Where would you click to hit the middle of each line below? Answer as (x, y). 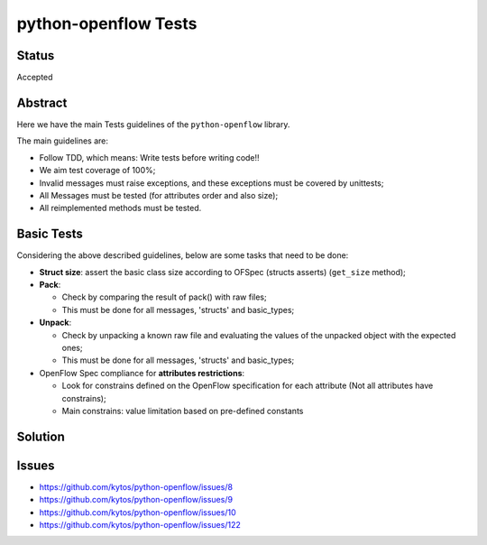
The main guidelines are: (62, 141)
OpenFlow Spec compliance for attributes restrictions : (142, 373)
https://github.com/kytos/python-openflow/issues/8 (136, 486)
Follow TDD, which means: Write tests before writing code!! (150, 157)
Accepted (35, 78)
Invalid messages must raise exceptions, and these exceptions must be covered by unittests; (211, 183)
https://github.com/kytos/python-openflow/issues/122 (140, 525)
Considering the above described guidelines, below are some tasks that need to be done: (183, 255)
